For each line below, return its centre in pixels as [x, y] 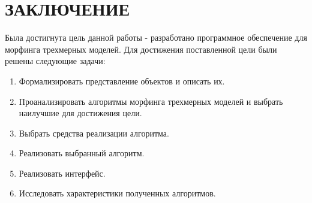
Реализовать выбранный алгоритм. [82, 153]
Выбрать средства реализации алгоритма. [94, 133]
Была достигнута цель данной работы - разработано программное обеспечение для [156, 37]
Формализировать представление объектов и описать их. [122, 81]
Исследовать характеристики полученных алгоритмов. [117, 193]
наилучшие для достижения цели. [80, 113]
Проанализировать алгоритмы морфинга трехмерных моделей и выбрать [151, 101]
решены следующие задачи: [55, 61]
